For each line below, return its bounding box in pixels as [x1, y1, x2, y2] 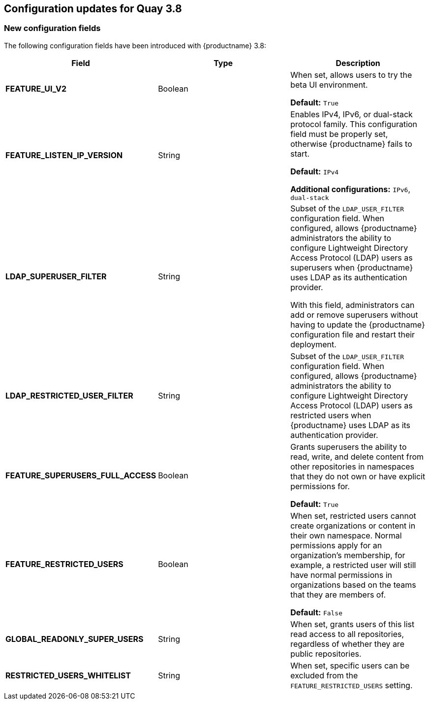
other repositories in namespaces [290, 461, 415, 471]
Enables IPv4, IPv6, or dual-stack [290, 109, 413, 119]
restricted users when [290, 410, 371, 420]
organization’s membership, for [290, 550, 405, 560]
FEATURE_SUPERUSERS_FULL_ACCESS [5, 470, 156, 480]
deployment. [290, 339, 337, 349]
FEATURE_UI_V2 [5, 83, 67, 94]
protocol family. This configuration [290, 119, 418, 129]
